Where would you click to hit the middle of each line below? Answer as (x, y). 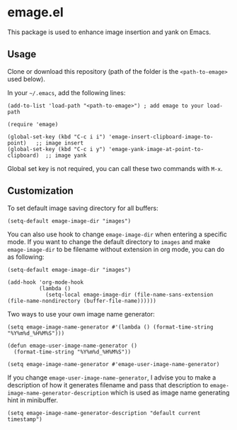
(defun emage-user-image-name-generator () (73, 346)
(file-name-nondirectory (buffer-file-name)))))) (82, 301)
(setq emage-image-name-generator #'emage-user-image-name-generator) (114, 364)
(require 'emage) (33, 124)
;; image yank (66, 155)
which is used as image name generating (170, 392)
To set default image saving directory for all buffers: (83, 208)
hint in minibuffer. (33, 400)
